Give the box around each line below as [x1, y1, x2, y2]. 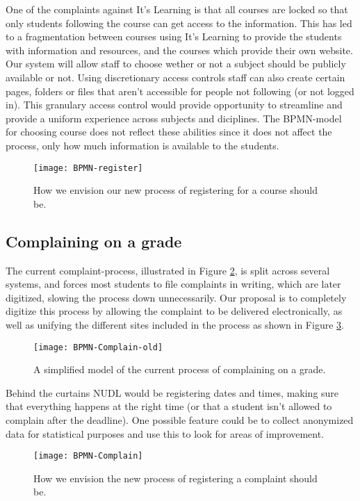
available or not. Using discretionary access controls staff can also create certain [6, 69, 345, 84]
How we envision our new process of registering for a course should [33, 183, 318, 197]
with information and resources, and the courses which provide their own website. [6, 42, 353, 57]
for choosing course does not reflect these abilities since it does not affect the [6, 124, 332, 139]
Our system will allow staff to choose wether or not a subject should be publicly [6, 56, 346, 71]
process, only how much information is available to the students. [6, 138, 279, 152]
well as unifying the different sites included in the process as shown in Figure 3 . [6, 317, 344, 331]
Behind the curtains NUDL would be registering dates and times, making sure [6, 385, 339, 400]
